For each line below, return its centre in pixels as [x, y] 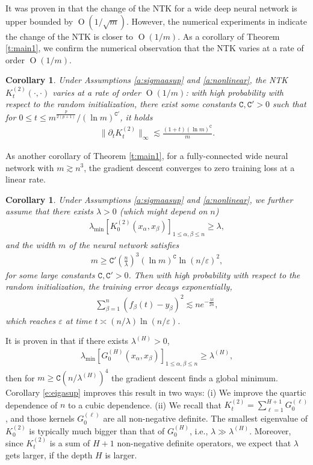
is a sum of [70, 442]
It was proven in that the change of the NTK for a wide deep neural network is [151, 8]
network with [30, 167]
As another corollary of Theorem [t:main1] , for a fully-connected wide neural [147, 155]
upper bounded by [39, 21]
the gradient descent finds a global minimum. [195, 377]
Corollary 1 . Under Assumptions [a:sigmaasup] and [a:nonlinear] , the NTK [147, 80]
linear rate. [26, 179]
